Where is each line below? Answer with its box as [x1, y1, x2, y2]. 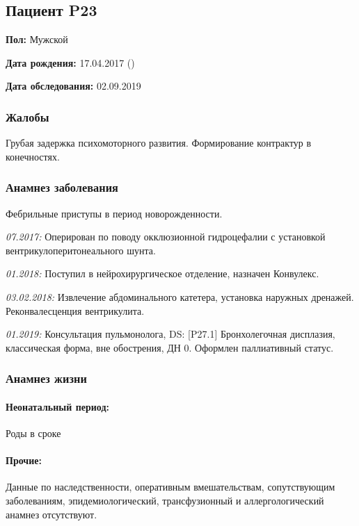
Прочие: [6, 453, 42, 468]
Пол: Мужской [6, 32, 68, 47]
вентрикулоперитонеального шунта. [6, 243, 156, 257]
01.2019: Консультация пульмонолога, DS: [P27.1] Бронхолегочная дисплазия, [6, 327, 335, 341]
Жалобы [6, 108, 49, 125]
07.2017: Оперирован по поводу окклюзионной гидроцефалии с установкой [6, 229, 326, 244]
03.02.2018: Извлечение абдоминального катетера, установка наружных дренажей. [6, 289, 354, 304]
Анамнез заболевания [6, 179, 118, 196]
